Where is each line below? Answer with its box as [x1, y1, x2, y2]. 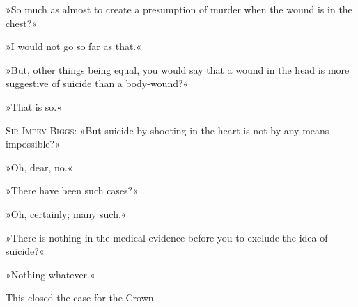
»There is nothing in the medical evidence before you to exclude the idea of [6, 230, 328, 244]
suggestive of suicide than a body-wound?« [6, 76, 189, 90]
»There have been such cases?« [6, 183, 139, 198]
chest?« [6, 15, 38, 30]
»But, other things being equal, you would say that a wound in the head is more [6, 62, 350, 77]
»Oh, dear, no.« [6, 159, 73, 174]
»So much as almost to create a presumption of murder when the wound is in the [6, 2, 352, 16]
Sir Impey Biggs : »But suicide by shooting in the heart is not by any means [6, 123, 329, 137]
